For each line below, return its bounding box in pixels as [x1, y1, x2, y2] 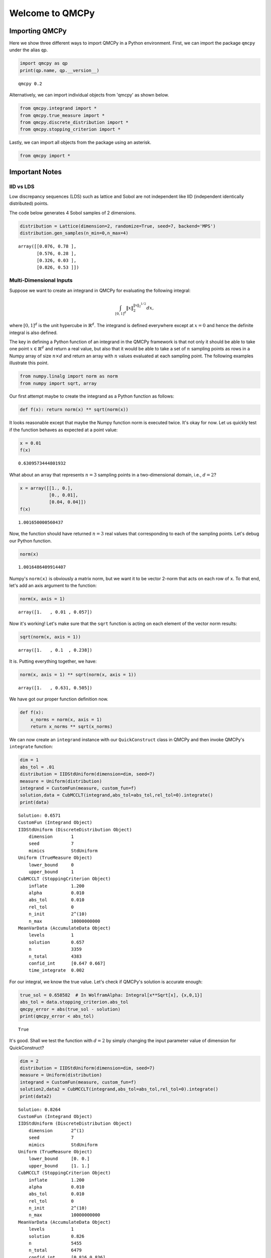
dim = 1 [20, 757, 39, 763]
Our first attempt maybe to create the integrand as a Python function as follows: [9, 393, 175, 400]
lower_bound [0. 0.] [28, 1156, 90, 1162]
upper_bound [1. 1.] [28, 1163, 90, 1168]
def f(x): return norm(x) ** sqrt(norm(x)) [20, 407, 129, 413]
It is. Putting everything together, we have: [9, 658, 97, 664]
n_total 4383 [28, 954, 82, 959]
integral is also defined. [9, 330, 58, 336]
